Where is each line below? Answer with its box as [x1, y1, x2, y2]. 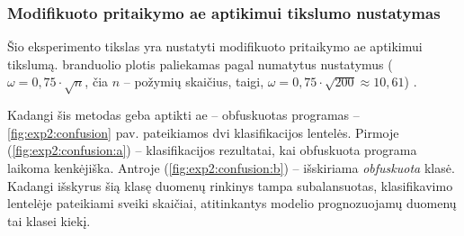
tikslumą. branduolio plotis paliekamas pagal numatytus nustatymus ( [7, 54, 393, 73]
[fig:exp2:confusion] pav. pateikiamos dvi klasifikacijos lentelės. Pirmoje [7, 123, 399, 141]
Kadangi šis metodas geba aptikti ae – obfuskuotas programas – [7, 105, 360, 124]
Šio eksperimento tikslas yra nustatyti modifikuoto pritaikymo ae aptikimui [7, 37, 423, 56]
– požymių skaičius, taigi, [123, 72, 264, 91]
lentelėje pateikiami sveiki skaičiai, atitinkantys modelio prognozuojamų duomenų [7, 194, 457, 213]
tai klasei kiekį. [7, 211, 91, 230]
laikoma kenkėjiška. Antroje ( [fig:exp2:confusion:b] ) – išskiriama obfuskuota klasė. [7, 158, 455, 177]
